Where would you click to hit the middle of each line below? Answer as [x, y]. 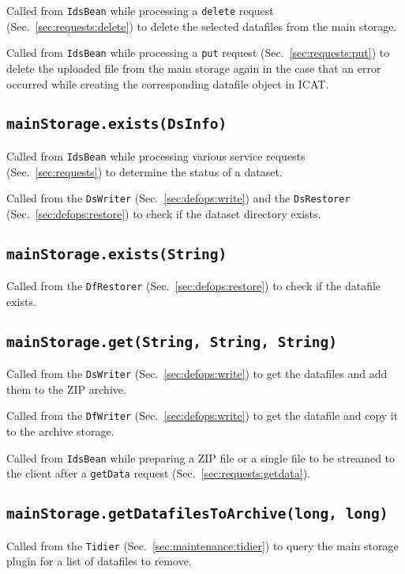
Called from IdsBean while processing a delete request [140, 10]
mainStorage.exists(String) [117, 254]
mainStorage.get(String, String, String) [172, 342]
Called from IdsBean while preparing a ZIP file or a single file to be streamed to [201, 457]
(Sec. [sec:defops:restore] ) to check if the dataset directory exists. [164, 213]
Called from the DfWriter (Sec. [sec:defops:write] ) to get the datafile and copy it [202, 415]
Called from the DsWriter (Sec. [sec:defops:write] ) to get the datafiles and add [197, 374]
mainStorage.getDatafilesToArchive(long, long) [197, 514]
